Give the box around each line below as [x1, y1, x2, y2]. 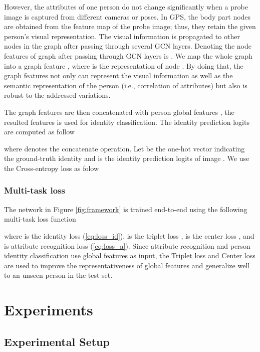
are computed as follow [4, 126, 75, 137]
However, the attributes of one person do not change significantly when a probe [4, 2, 248, 12]
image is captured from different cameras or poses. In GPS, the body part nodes [4, 11, 251, 22]
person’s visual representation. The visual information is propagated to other [4, 31, 240, 41]
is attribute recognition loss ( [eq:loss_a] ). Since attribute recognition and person [4, 240, 250, 251]
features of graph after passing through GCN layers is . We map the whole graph [4, 50, 252, 61]
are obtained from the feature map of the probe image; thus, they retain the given [4, 21, 256, 32]
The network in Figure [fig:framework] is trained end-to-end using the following [4, 204, 247, 214]
